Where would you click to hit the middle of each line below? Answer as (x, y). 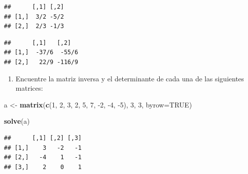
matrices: (29, 88)
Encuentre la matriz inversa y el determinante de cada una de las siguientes (130, 78)
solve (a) (17, 121)
